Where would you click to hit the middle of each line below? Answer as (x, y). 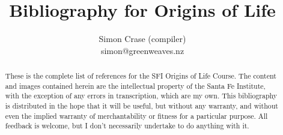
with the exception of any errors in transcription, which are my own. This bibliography (141, 96)
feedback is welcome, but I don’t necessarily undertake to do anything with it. (127, 126)
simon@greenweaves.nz (142, 50)
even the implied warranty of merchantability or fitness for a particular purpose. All (136, 115)
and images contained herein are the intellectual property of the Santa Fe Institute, (135, 85)
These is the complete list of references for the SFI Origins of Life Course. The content (141, 76)
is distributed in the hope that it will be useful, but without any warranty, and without (141, 106)
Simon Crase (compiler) (142, 39)
